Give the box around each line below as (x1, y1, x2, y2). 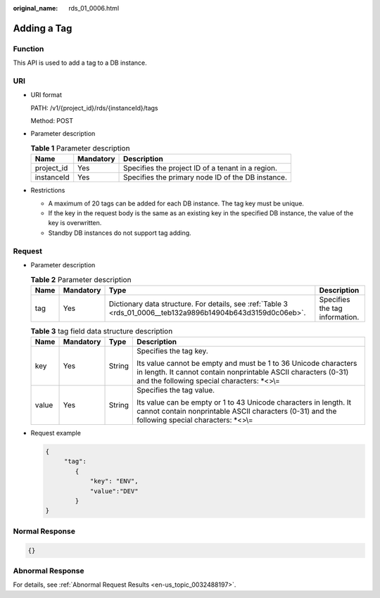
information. (319, 312, 360, 322)
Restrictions (30, 186, 65, 195)
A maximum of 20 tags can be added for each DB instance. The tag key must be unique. (48, 199, 304, 208)
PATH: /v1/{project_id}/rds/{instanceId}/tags (30, 103, 158, 112)
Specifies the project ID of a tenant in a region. (123, 163, 278, 173)
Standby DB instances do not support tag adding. (48, 229, 191, 237)
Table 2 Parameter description (30, 274, 132, 284)
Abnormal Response (13, 566, 84, 575)
